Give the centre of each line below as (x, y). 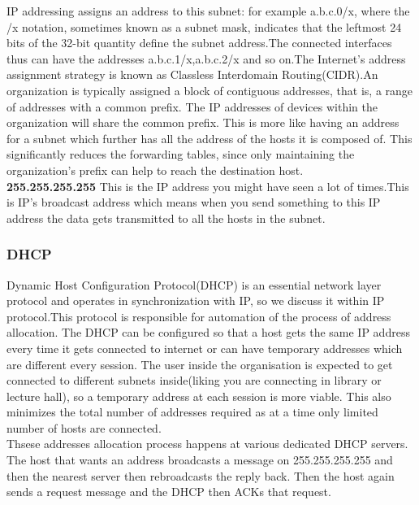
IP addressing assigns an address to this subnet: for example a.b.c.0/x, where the (208, 11)
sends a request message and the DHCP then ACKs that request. (169, 492)
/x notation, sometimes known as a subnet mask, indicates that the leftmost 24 (204, 26)
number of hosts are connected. (84, 427)
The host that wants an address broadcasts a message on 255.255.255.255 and (200, 460)
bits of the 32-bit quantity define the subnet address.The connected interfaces (199, 43)
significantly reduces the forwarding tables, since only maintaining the (181, 154)
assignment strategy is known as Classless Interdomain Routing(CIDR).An (192, 74)
